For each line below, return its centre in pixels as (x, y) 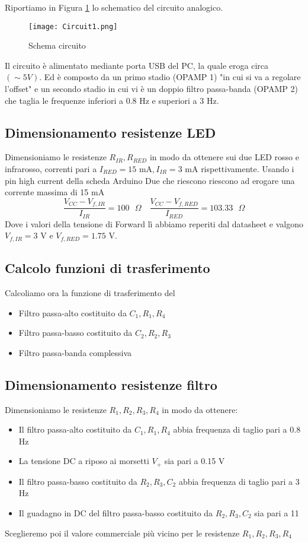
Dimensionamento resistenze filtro (111, 384)
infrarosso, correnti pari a (51, 169)
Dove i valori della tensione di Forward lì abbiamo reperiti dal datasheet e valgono (154, 223)
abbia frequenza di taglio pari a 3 (239, 481)
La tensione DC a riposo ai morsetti (84, 461)
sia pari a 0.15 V (195, 461)
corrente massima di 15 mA (55, 192)
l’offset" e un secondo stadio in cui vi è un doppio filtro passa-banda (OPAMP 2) (151, 89)
